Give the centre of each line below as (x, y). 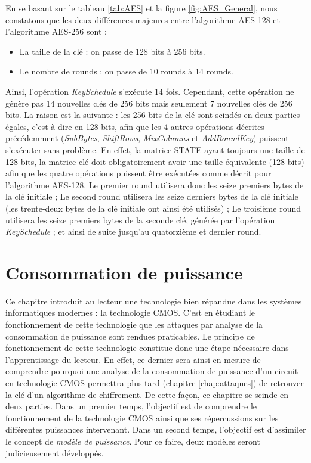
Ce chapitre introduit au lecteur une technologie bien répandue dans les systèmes (154, 301)
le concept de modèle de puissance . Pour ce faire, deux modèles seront (133, 441)
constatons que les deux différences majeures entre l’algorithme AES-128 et (143, 19)
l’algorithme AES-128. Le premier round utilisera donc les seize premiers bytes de (155, 184)
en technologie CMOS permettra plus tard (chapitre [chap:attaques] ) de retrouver (155, 382)
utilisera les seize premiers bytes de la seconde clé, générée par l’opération (140, 220)
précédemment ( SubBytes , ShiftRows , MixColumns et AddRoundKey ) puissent (147, 138)
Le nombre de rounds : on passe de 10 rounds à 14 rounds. (126, 71)
